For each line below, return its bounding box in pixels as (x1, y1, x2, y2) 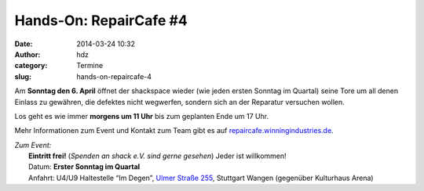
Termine (76, 61, 104, 70)
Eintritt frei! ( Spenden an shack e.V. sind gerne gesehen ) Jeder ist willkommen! (28, 151, 287, 160)
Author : (14, 49, 41, 59)
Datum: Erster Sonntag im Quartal (28, 162, 141, 171)
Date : (14, 39, 33, 49)
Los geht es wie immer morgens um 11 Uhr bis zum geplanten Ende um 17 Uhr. (14, 111, 269, 121)
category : (14, 61, 48, 70)
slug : (14, 71, 31, 81)
